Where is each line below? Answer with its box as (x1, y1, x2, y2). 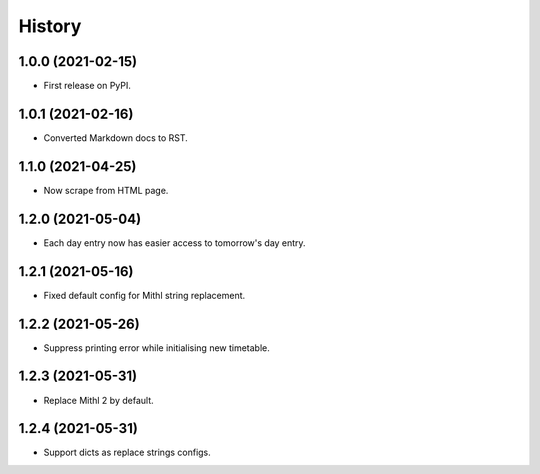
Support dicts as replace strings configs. (43, 446, 212, 459)
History (18, 15, 82, 37)
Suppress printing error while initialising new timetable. (43, 341, 270, 354)
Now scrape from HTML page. (43, 184, 169, 196)
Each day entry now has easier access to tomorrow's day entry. (43, 236, 306, 249)
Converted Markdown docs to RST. (43, 131, 189, 144)
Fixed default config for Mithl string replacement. (43, 289, 246, 301)
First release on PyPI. (43, 80, 132, 92)
